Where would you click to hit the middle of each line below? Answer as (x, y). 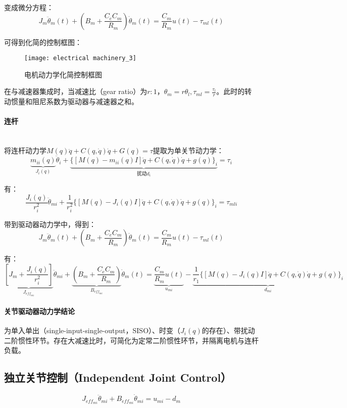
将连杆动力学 (25, 150)
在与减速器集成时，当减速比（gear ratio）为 (76, 91)
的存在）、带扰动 (228, 330)
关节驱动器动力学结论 (39, 311)
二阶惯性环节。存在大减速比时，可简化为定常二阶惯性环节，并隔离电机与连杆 (131, 340)
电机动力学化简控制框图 (63, 74)
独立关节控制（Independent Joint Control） (118, 377)
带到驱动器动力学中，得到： (50, 224)
